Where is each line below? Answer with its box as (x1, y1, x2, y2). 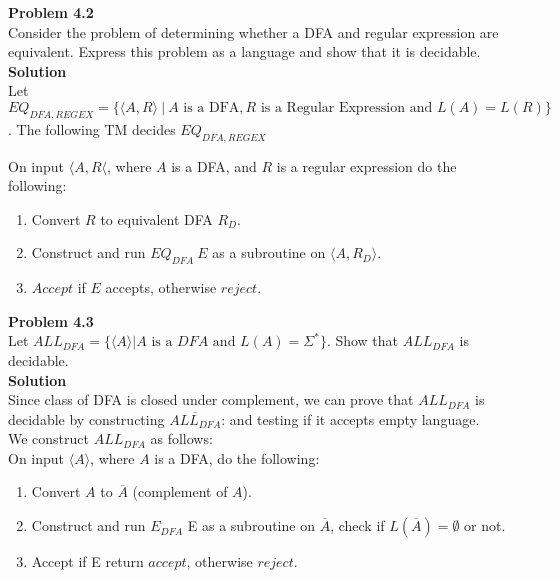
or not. (464, 515, 506, 536)
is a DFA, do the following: (154, 447, 320, 468)
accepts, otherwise (105, 277, 217, 298)
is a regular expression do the (276, 155, 457, 176)
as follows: (150, 428, 213, 449)
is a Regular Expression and (260, 100, 433, 115)
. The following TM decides (8, 118, 176, 139)
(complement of (132, 481, 228, 502)
